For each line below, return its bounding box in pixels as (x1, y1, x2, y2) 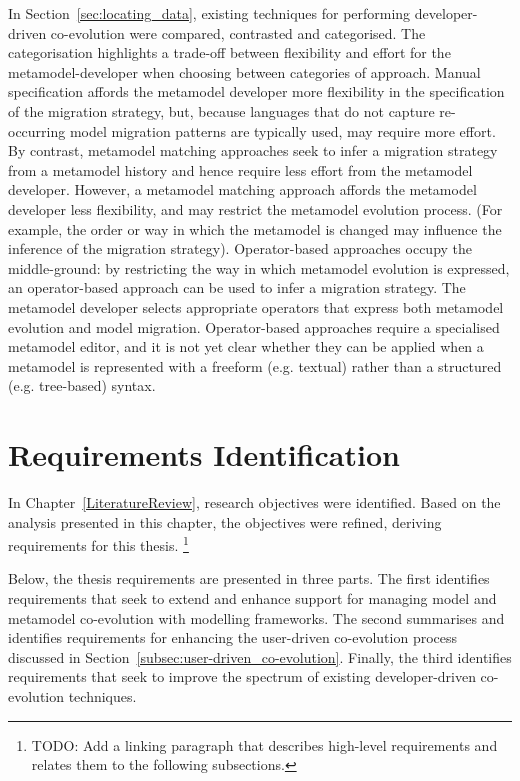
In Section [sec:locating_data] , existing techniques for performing (8, 3, 411, 23)
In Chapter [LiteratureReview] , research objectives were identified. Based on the (8, 492, 501, 512)
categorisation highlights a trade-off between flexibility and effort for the (8, 42, 451, 63)
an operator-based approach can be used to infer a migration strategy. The (8, 277, 466, 298)
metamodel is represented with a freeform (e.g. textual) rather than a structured (8, 355, 502, 376)
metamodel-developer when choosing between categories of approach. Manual (8, 61, 481, 82)
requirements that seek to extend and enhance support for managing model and (8, 588, 497, 609)
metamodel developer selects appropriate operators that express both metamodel (8, 296, 504, 317)
